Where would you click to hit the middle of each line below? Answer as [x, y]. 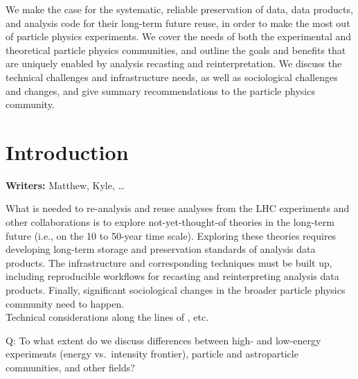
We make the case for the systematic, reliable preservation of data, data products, [179, 9]
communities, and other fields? [70, 367]
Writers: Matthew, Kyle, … [65, 185]
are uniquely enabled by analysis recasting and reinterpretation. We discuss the [174, 63]
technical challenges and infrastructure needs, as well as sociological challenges [172, 77]
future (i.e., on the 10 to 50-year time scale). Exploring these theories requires [171, 235]
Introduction [67, 151]
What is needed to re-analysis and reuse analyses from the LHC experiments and [178, 208]
